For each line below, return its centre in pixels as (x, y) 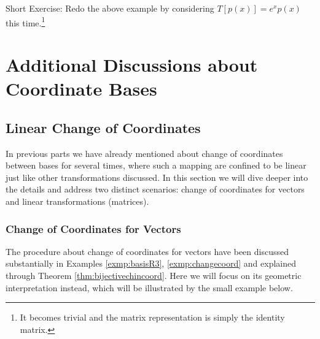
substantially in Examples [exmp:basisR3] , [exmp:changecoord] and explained (151, 263)
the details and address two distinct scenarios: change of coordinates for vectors (155, 189)
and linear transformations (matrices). (77, 201)
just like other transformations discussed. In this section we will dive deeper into (157, 177)
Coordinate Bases (81, 89)
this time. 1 (25, 21)
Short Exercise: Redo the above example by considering (110, 8)
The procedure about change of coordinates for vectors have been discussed (147, 251)
